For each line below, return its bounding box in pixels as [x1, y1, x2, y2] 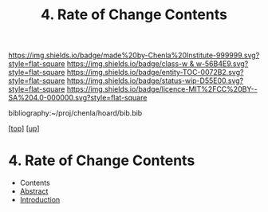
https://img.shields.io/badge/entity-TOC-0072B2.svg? [66, 68, 244, 77]
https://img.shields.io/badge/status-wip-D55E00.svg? [66, 76, 244, 85]
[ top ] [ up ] [8, 124, 40, 133]
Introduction [19, 195, 61, 205]
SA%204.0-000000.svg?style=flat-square [8, 93, 148, 103]
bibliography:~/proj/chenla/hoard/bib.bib [8, 108, 143, 118]
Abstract [19, 186, 49, 196]
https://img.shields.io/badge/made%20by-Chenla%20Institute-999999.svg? [8, 50, 260, 61]
